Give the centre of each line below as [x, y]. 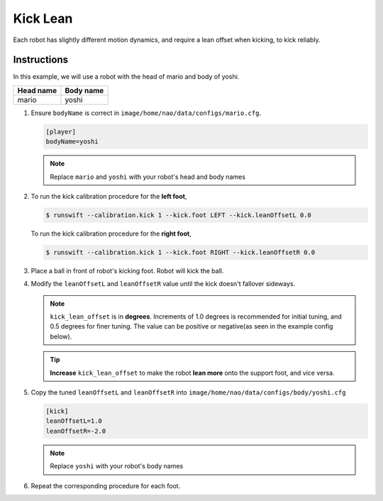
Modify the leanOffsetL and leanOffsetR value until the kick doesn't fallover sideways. [163, 284]
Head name [37, 90]
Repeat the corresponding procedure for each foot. [106, 485]
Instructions [41, 60]
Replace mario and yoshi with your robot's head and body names [148, 177]
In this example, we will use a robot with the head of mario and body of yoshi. [126, 77]
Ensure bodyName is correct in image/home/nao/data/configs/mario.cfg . [146, 113]
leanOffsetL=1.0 [74, 421]
